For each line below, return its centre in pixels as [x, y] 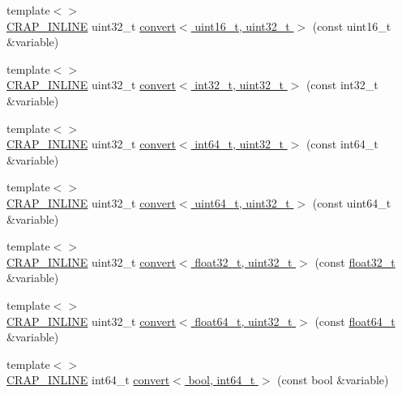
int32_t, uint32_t [239, 85]
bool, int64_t [222, 380]
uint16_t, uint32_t [242, 26]
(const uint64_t [352, 202]
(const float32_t [355, 261]
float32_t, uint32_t [244, 261]
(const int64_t [342, 144]
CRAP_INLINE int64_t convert [88, 380]
